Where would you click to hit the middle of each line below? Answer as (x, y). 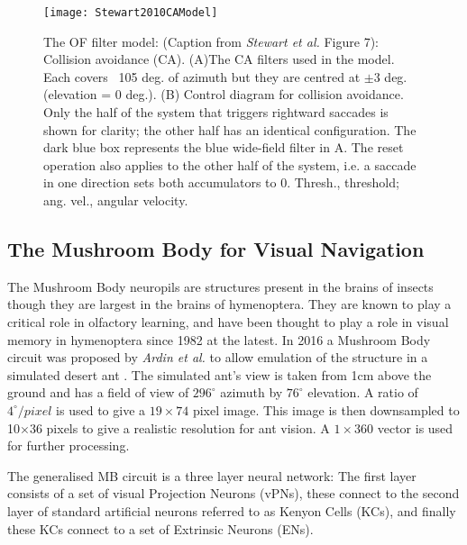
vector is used (415, 427)
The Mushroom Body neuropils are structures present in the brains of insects (220, 286)
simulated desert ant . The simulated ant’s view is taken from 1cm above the (220, 374)
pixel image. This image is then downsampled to (326, 409)
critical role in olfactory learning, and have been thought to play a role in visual (228, 321)
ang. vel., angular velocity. (116, 200)
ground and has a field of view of (98, 392)
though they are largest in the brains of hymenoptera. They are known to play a (229, 304)
